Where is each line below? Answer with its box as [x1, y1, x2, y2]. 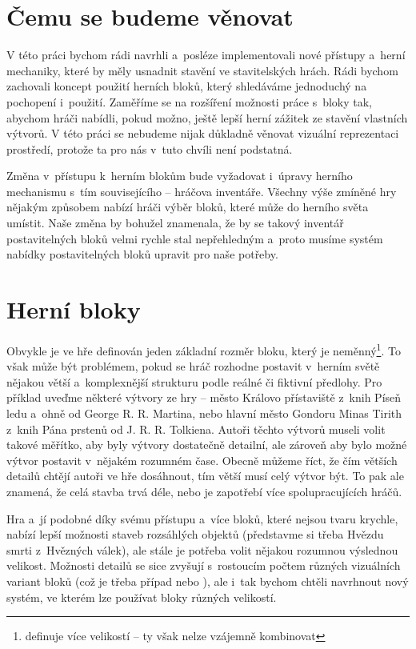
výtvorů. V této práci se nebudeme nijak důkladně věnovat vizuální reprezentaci [6, 125, 399, 142]
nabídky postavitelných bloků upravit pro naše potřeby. [6, 246, 278, 262]
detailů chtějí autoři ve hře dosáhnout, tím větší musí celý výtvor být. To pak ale [6, 467, 404, 484]
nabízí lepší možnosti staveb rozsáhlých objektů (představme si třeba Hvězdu [6, 526, 384, 543]
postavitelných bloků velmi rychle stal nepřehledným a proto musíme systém [6, 230, 383, 246]
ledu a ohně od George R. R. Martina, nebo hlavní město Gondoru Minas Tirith [6, 405, 402, 421]
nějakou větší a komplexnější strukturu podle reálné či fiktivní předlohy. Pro [6, 373, 382, 390]
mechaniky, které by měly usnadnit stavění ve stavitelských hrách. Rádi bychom [6, 62, 398, 78]
